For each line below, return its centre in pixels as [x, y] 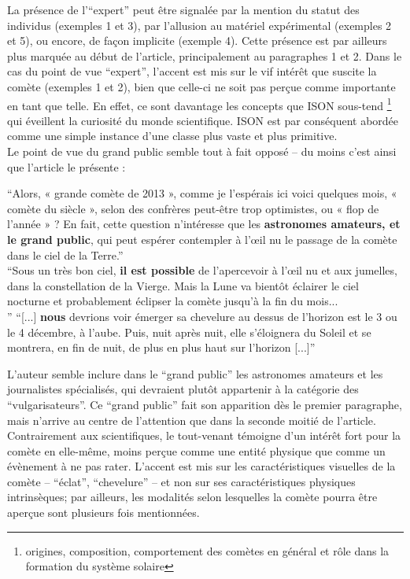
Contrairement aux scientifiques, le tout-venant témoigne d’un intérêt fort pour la [204, 435]
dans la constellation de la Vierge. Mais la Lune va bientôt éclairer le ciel [183, 285]
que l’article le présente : [66, 166]
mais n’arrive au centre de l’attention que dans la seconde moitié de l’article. [192, 420]
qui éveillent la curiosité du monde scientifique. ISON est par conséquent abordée [203, 120]
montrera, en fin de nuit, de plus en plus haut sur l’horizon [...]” [161, 347]
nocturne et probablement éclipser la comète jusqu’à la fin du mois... [173, 301]
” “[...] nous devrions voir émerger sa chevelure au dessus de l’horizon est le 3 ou [202, 316]
